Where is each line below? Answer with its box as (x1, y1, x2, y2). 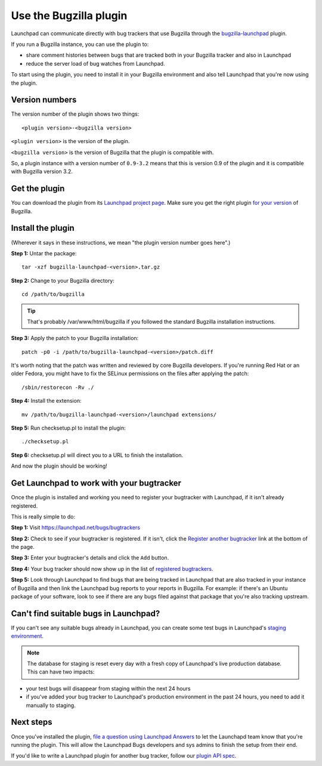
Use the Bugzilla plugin (11, 9, 128, 22)
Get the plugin (11, 184, 65, 194)
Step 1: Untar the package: (11, 249, 77, 257)
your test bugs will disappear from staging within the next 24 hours (26, 685, 191, 692)
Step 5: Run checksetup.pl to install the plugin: (11, 424, 126, 432)
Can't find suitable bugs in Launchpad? (11, 609, 160, 619)
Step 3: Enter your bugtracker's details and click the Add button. (11, 554, 169, 561)
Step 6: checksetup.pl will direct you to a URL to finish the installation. (11, 451, 184, 459)
